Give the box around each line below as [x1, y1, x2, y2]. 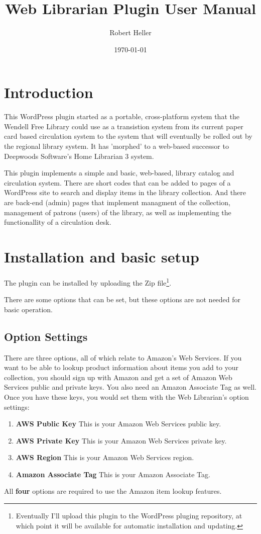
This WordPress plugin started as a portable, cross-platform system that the [4, 111, 239, 122]
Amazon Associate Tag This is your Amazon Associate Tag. [16, 469, 210, 479]
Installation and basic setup [4, 246, 199, 266]
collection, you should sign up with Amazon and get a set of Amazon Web [4, 372, 232, 382]
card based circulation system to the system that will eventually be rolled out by [4, 131, 252, 141]
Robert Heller [109, 27, 152, 38]
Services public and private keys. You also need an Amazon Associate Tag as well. [4, 382, 256, 392]
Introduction [4, 82, 93, 103]
